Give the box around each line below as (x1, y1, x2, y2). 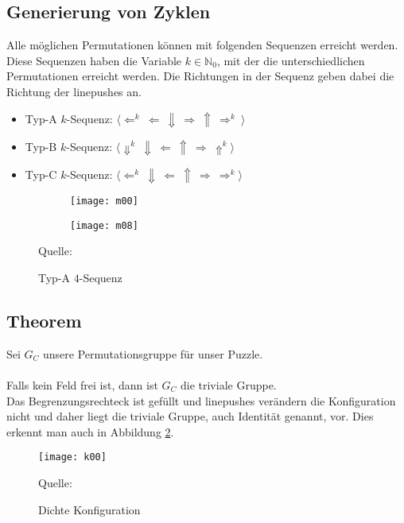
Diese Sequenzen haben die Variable (6, 52, 182, 68)
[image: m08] (70, 219, 138, 231)
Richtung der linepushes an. (6, 83, 142, 99)
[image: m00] (70, 196, 138, 207)
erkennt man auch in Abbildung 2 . (6, 423, 174, 440)
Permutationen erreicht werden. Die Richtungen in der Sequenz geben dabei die (6, 68, 394, 84)
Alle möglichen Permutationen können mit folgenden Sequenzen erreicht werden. (6, 37, 398, 53)
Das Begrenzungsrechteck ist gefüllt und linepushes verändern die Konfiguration (6, 392, 396, 409)
